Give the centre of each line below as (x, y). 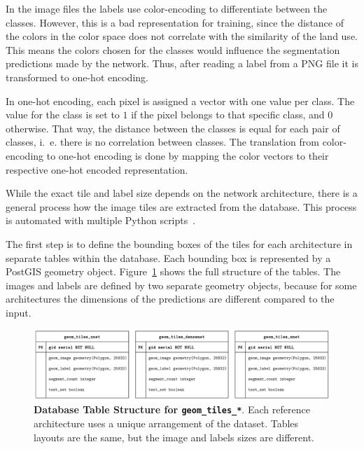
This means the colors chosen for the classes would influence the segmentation (173, 49)
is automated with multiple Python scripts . (101, 220)
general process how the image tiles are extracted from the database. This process (181, 206)
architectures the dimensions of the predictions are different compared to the (170, 299)
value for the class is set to (63, 115)
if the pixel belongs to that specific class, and (228, 115)
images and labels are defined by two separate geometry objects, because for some (181, 285)
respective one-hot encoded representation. (97, 169)
